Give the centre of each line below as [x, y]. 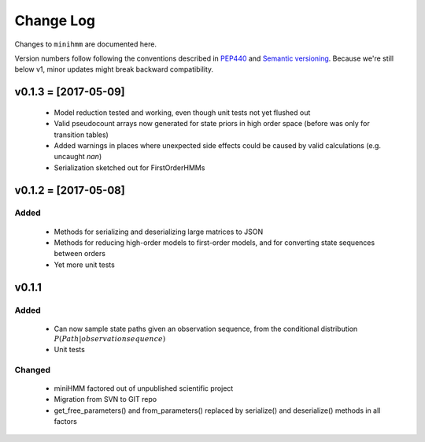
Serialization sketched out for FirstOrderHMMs [129, 167]
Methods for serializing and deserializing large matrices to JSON [159, 232]
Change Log [55, 20]
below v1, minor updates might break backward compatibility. [114, 69]
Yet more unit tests [85, 265]
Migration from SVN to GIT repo [105, 399]
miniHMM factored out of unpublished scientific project [144, 388]
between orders [80, 254]
